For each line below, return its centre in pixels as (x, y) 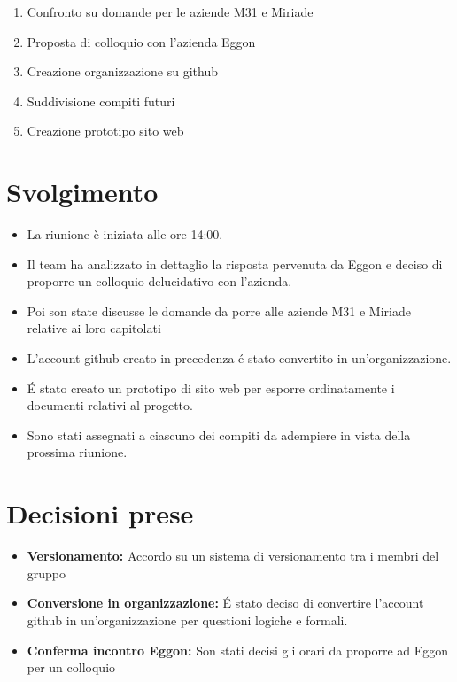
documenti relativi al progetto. (110, 405)
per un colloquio (71, 667)
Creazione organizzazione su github (123, 71)
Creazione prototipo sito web (105, 131)
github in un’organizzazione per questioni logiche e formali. (187, 620)
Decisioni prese (100, 513)
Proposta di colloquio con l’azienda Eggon (141, 41)
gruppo (46, 573)
